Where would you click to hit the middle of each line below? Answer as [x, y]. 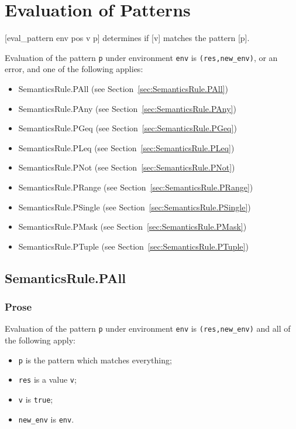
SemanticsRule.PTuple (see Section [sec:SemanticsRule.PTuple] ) [133, 246]
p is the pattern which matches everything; [95, 360]
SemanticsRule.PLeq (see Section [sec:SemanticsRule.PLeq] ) [126, 147]
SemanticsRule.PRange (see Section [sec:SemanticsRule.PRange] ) [136, 187]
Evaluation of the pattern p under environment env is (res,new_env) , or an [141, 57]
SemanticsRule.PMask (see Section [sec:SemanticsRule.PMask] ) [132, 227]
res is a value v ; [47, 379]
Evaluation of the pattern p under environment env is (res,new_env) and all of [148, 328]
